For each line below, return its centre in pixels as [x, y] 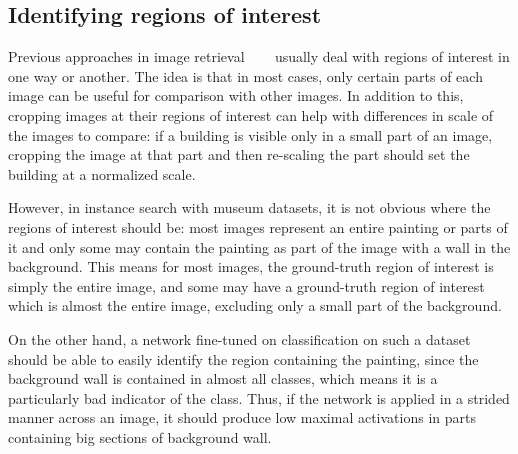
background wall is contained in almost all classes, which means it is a [223, 378]
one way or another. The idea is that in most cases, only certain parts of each [245, 75]
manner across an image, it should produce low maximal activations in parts [242, 417]
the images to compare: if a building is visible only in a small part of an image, [250, 134]
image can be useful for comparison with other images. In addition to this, [236, 95]
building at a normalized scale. [102, 173]
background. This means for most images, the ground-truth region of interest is [251, 266]
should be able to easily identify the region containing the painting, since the [243, 358]
